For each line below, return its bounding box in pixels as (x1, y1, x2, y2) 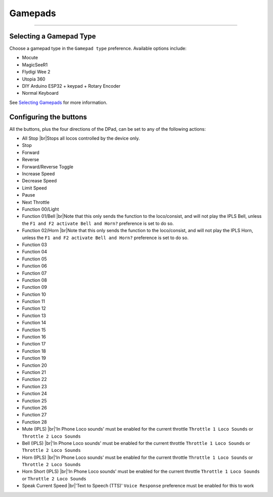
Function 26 (22, 404, 48, 410)
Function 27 (22, 412, 47, 418)
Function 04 (22, 249, 48, 255)
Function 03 (22, 241, 48, 248)
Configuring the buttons (9, 112, 87, 121)
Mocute (22, 55, 38, 61)
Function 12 (22, 305, 47, 312)
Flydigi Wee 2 (22, 69, 51, 75)
